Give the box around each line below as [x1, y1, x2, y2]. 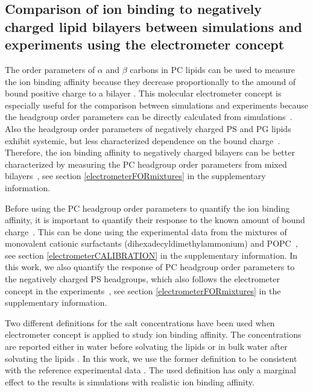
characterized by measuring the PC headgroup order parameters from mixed [5, 157, 287, 170]
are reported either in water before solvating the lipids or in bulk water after [5, 340, 288, 353]
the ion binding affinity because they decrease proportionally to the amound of [5, 75, 296, 87]
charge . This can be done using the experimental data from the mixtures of [5, 225, 287, 238]
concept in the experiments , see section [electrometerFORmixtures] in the [5, 284, 281, 297]
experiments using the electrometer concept [5, 35, 285, 54]
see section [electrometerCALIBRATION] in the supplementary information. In [5, 248, 298, 261]
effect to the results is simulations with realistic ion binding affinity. [5, 375, 255, 388]
